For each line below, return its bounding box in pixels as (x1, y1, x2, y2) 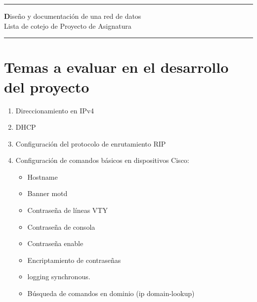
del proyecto (4, 76, 89, 97)
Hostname (27, 171, 58, 182)
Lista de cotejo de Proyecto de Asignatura (4, 20, 131, 31)
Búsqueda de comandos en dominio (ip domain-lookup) (27, 288, 195, 299)
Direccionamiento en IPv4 (15, 105, 94, 115)
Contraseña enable (27, 238, 84, 249)
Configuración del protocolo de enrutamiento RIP (15, 138, 166, 149)
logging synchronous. (27, 271, 90, 282)
